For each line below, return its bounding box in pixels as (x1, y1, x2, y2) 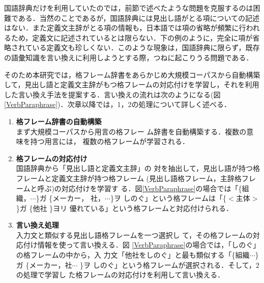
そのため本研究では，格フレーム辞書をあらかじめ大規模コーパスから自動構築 (4, 69, 260, 80)
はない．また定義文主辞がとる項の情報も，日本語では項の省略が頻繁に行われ (4, 22, 260, 33)
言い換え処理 (16, 220, 59, 230)
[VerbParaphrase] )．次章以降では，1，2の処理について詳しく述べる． (4, 99, 231, 110)
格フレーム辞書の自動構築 (16, 116, 102, 126)
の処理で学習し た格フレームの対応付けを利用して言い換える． (16, 269, 225, 280)
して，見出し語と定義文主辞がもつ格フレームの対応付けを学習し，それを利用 (4, 79, 259, 90)
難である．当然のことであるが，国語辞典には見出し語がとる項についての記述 (4, 12, 260, 23)
